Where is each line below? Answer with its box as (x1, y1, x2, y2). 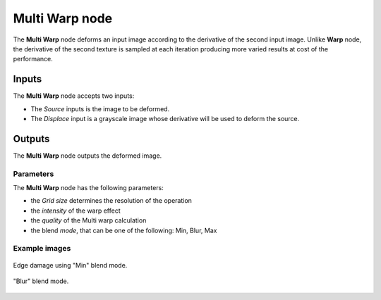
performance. (13, 55, 53, 63)
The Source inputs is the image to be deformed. (30, 104, 170, 113)
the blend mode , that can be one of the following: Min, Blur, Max (30, 226, 217, 235)
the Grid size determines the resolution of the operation (30, 196, 192, 205)
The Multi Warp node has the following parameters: (13, 184, 164, 192)
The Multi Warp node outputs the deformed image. (13, 151, 162, 160)
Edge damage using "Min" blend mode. (13, 261, 128, 269)
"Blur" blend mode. (13, 277, 69, 285)
